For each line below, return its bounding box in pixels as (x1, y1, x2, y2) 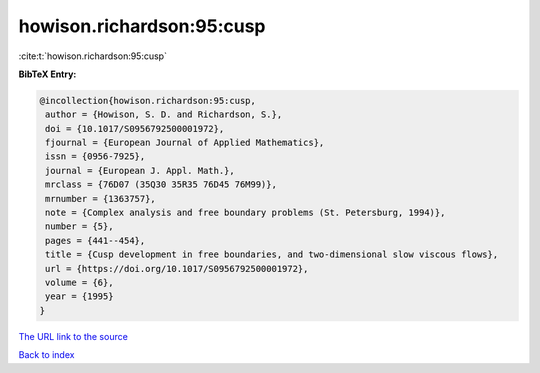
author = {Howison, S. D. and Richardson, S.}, (45, 109, 283, 120)
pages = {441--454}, (45, 235, 146, 246)
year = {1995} (45, 291, 114, 302)
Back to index (18, 349, 75, 361)
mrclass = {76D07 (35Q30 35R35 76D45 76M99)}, (45, 179, 277, 190)
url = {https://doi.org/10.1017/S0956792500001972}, (45, 263, 309, 274)
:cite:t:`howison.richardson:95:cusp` (18, 50, 167, 62)
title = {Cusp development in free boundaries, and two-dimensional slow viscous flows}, (45, 249, 499, 260)
